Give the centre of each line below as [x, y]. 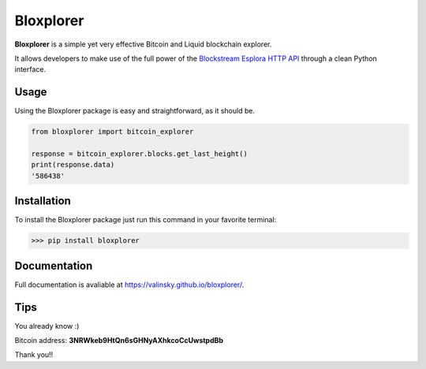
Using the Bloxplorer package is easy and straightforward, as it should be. [135, 111]
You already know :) [47, 326]
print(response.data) [73, 165]
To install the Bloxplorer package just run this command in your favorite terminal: [146, 220]
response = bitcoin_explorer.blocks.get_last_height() [139, 154]
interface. [30, 69]
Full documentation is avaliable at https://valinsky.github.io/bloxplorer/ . [129, 285]
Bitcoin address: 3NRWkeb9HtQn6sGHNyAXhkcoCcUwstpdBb [119, 341]
